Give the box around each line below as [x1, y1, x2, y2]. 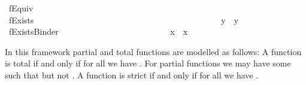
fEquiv [8, 2, 34, 14]
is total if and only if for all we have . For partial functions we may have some [5, 57, 291, 69]
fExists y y [8, 13, 239, 26]
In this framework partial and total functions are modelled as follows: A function [5, 45, 302, 57]
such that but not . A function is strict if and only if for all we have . [5, 68, 259, 81]
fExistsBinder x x [8, 25, 188, 38]
